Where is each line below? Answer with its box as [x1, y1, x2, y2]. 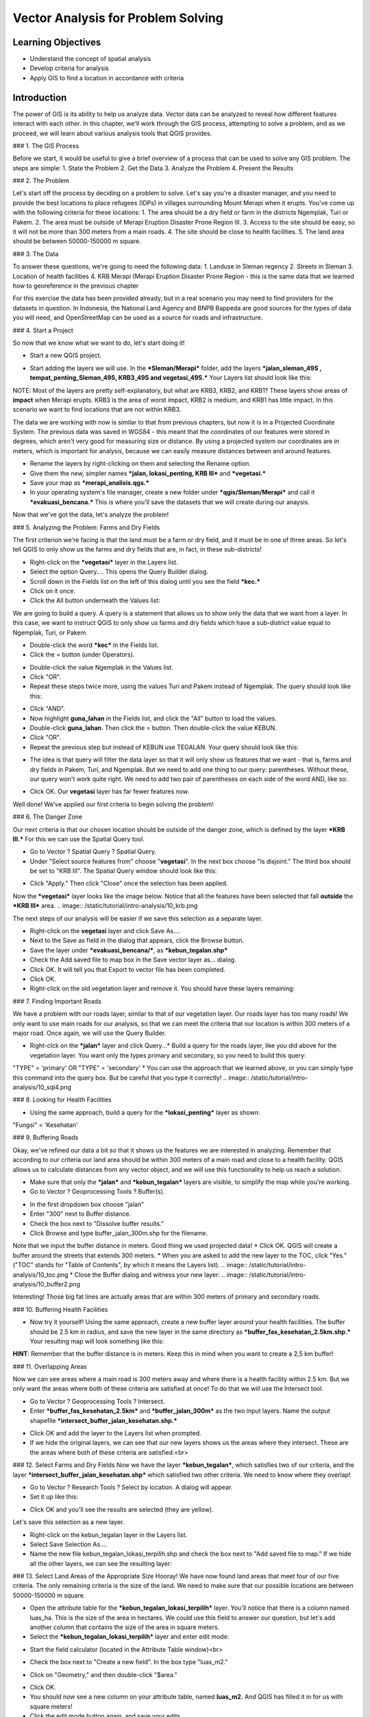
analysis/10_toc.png [12, 1271, 69, 1279]
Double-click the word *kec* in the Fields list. [29, 641, 159, 649]
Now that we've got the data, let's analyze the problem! [12, 510, 169, 519]
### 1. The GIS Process [12, 141, 79, 150]
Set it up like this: [29, 1492, 79, 1501]
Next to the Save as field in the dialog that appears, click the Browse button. [29, 936, 245, 944]
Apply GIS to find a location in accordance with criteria [29, 73, 184, 82]
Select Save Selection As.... [29, 1540, 108, 1548]
